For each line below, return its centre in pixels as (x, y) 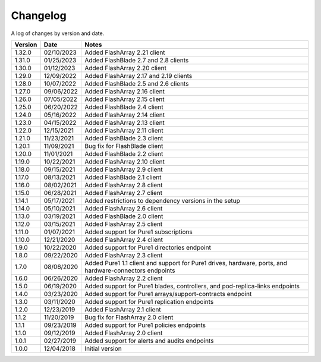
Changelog (39, 15)
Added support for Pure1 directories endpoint (148, 247)
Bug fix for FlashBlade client (124, 146)
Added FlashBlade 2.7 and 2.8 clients (137, 60)
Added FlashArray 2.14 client (125, 115)
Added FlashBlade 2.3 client (124, 138)
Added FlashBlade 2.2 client (124, 153)
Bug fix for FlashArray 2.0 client (129, 317)
